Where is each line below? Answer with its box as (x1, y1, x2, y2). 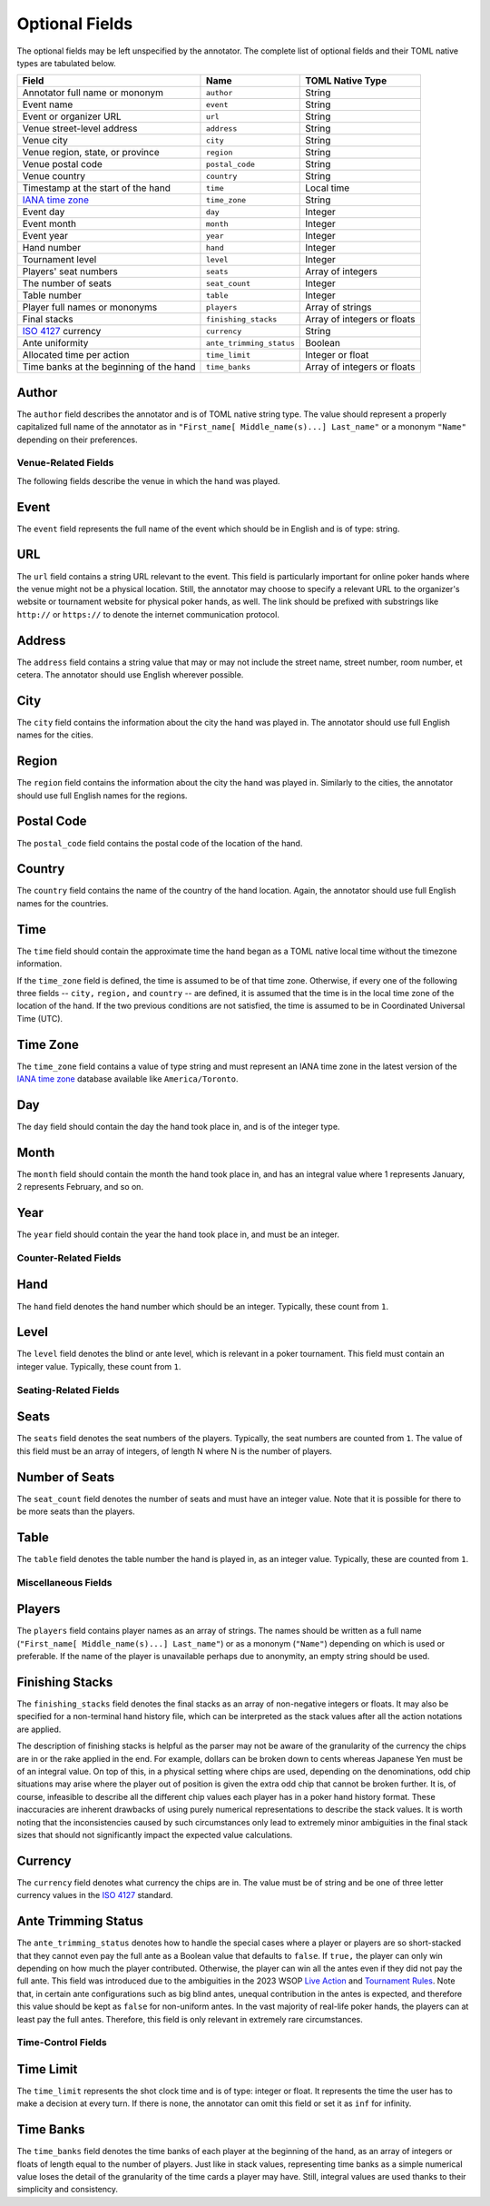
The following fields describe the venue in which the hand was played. (16, 475, 280, 486)
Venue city (22, 134, 68, 147)
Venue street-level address (22, 123, 138, 135)
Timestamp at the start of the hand (22, 182, 171, 194)
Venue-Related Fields (16, 457, 114, 470)
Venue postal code (22, 158, 103, 171)
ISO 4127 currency (22, 325, 102, 338)
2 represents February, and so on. (16, 1182, 144, 1192)
